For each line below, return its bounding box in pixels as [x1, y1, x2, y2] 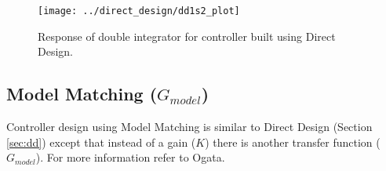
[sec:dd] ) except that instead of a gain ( [6, 133, 196, 150]
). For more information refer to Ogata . [35, 149, 225, 166]
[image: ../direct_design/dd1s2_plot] [38, 5, 240, 16]
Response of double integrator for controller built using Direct [38, 27, 336, 44]
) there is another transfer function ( [205, 133, 381, 150]
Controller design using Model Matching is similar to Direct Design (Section [6, 118, 373, 135]
